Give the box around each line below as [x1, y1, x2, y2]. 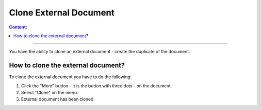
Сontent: [9, 24, 28, 30]
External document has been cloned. [21, 96, 95, 102]
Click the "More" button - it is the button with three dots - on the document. [21, 82, 172, 89]
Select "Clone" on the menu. [21, 90, 79, 96]
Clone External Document [9, 7, 115, 18]
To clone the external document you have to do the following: [9, 74, 132, 80]
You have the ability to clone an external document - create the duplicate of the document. [9, 49, 190, 55]
